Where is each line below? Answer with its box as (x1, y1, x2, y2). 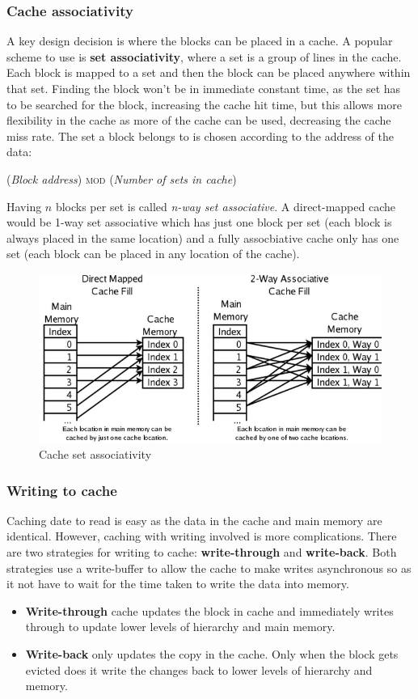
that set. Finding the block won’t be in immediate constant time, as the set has (6, 80, 401, 96)
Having (6, 197, 42, 214)
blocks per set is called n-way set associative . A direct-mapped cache (55, 197, 395, 214)
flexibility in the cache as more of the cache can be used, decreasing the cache (6, 112, 391, 129)
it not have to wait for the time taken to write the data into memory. (6, 575, 349, 592)
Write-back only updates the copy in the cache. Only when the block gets (25, 645, 399, 662)
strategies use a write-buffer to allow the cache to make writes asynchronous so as (6, 559, 412, 576)
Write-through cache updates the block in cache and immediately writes (25, 602, 394, 619)
